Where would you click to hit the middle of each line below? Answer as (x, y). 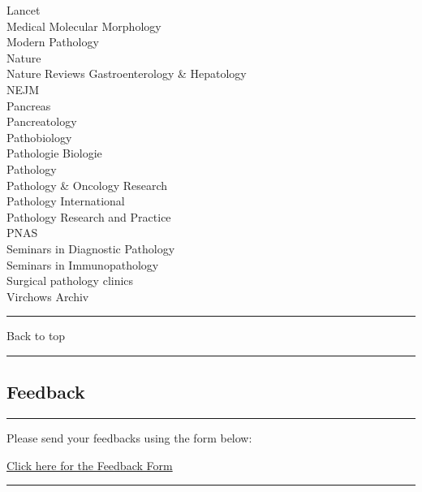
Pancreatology (42, 121)
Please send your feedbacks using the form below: (129, 438)
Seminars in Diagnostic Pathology (91, 248)
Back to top (36, 336)
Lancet (24, 10)
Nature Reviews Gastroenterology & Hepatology (127, 73)
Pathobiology (39, 137)
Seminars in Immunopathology (83, 264)
